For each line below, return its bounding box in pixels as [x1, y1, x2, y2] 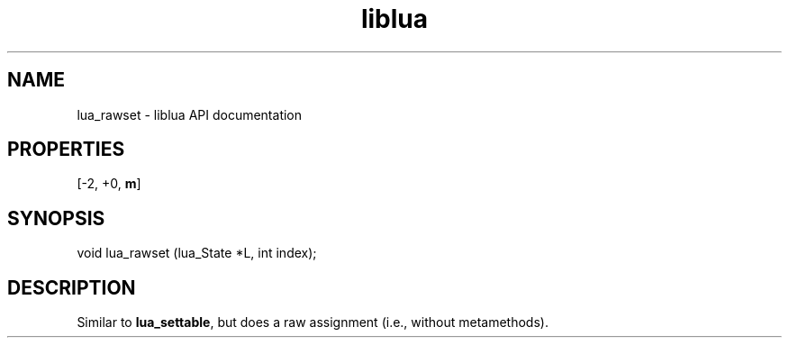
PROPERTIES [7, 138, 125, 161]
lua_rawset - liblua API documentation [77, 106, 303, 123]
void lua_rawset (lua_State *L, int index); [77, 245, 317, 261]
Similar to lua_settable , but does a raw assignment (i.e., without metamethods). [77, 314, 549, 331]
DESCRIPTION [7, 276, 136, 299]
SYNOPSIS [7, 206, 105, 230]
